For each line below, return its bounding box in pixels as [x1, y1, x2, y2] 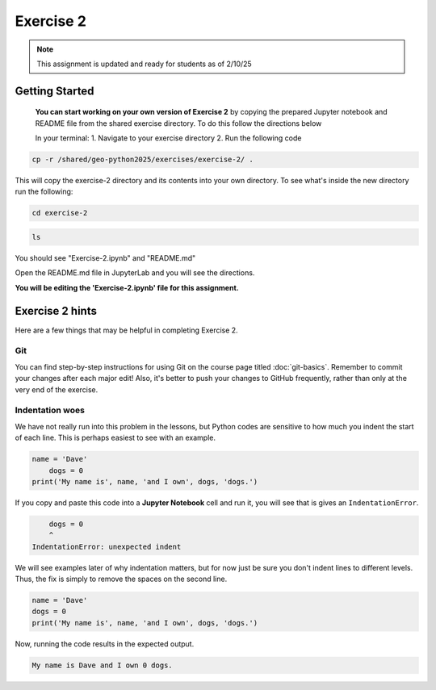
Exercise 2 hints [15, 303, 97, 318]
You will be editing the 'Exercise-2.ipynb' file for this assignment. [15, 282, 239, 292]
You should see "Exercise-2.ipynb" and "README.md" [15, 253, 196, 263]
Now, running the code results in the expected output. [15, 638, 195, 649]
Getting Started [15, 84, 94, 98]
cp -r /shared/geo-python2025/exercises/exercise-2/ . [31, 155, 254, 165]
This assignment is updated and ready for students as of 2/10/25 [36, 59, 252, 69]
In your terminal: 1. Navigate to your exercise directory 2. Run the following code [35, 133, 302, 143]
